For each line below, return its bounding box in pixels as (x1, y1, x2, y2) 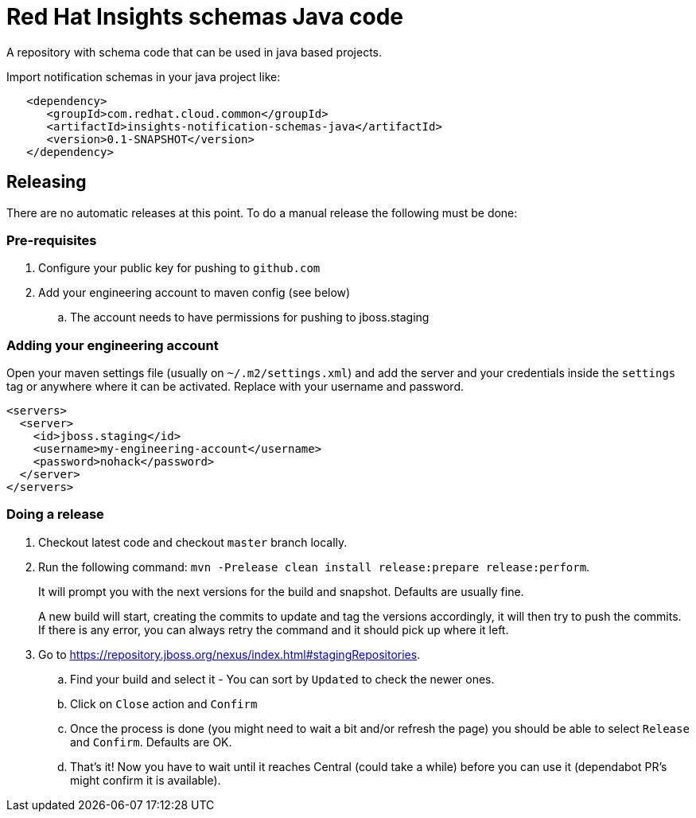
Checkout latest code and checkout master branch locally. (38, 535, 348, 549)
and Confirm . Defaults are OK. (70, 734, 232, 749)
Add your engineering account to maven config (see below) (38, 286, 351, 300)
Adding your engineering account (6, 337, 219, 353)
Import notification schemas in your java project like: (6, 69, 281, 84)
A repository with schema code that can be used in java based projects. (6, 45, 383, 59)
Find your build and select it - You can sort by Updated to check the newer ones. (70, 672, 495, 686)
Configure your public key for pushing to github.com (38, 261, 321, 275)
